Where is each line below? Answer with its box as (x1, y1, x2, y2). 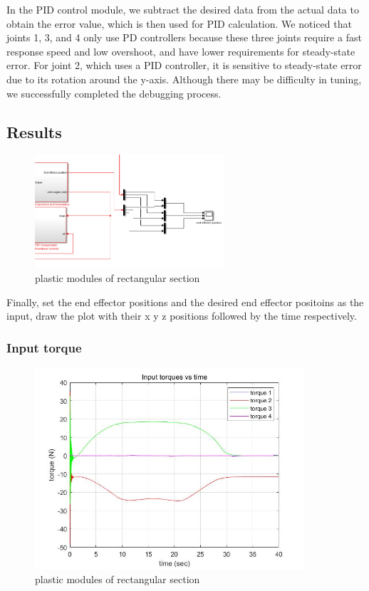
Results (6, 120, 62, 142)
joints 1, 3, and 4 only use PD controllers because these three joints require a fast (6, 30, 362, 45)
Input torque (6, 338, 82, 356)
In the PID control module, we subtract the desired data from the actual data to (6, 2, 359, 16)
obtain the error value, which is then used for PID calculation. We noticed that (6, 16, 352, 31)
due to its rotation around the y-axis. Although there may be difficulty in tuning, (6, 71, 362, 86)
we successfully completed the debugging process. (6, 85, 222, 100)
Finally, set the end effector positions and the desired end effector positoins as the (6, 294, 364, 309)
